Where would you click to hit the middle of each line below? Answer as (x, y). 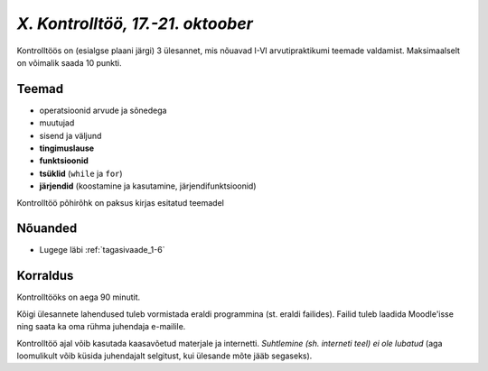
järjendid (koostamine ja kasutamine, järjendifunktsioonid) (148, 186)
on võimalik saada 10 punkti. (69, 62)
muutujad (57, 123)
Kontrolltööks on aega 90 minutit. (79, 297)
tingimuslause (67, 148)
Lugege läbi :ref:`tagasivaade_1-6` (102, 250)
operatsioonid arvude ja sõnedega (103, 110)
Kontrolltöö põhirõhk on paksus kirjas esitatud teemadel (121, 202)
